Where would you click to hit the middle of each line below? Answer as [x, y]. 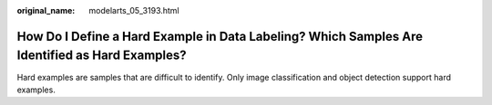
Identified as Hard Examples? [102, 56]
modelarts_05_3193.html [134, 10]
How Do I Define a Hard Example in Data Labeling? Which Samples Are [220, 36]
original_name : [46, 10]
